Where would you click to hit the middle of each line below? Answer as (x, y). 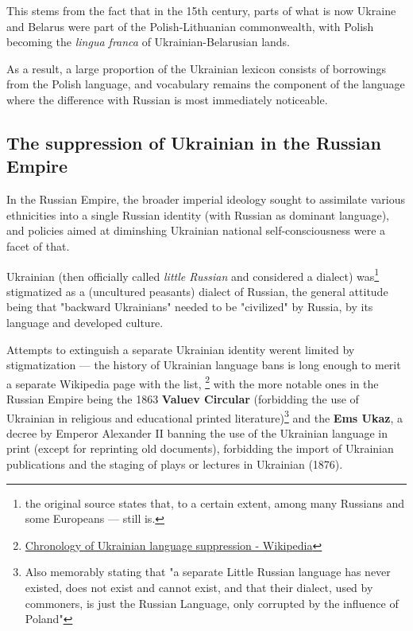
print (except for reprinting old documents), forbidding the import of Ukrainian (200, 448)
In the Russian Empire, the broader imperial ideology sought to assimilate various (206, 199)
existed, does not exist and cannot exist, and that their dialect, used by (199, 587)
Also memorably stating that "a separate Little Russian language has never (208, 572)
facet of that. (38, 245)
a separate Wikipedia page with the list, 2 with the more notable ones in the (193, 382)
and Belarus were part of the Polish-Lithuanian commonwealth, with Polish (190, 26)
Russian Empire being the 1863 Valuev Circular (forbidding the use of (183, 399)
